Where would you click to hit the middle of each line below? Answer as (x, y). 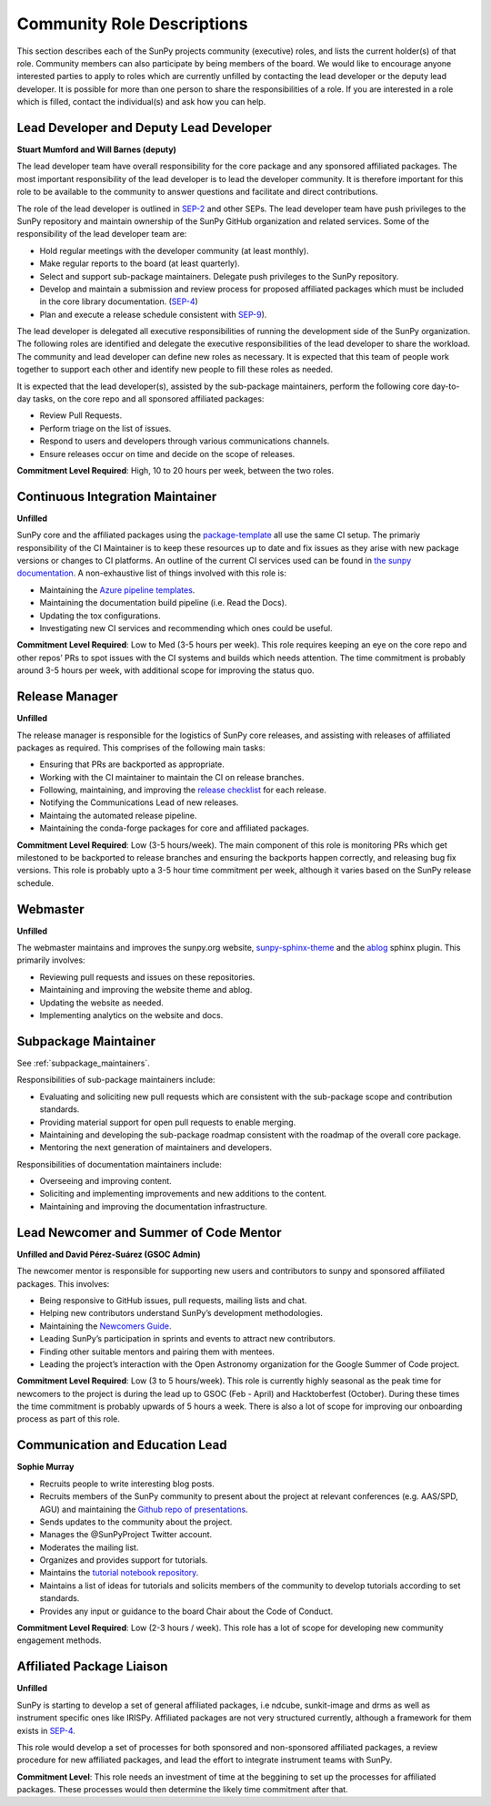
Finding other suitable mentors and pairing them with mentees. (157, 1352)
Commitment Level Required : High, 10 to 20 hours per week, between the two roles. (175, 470)
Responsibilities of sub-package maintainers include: (116, 1080)
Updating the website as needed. (101, 1003)
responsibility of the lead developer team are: (102, 234)
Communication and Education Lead (122, 1445)
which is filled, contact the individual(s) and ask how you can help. (141, 102)
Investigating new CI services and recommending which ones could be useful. (186, 628)
